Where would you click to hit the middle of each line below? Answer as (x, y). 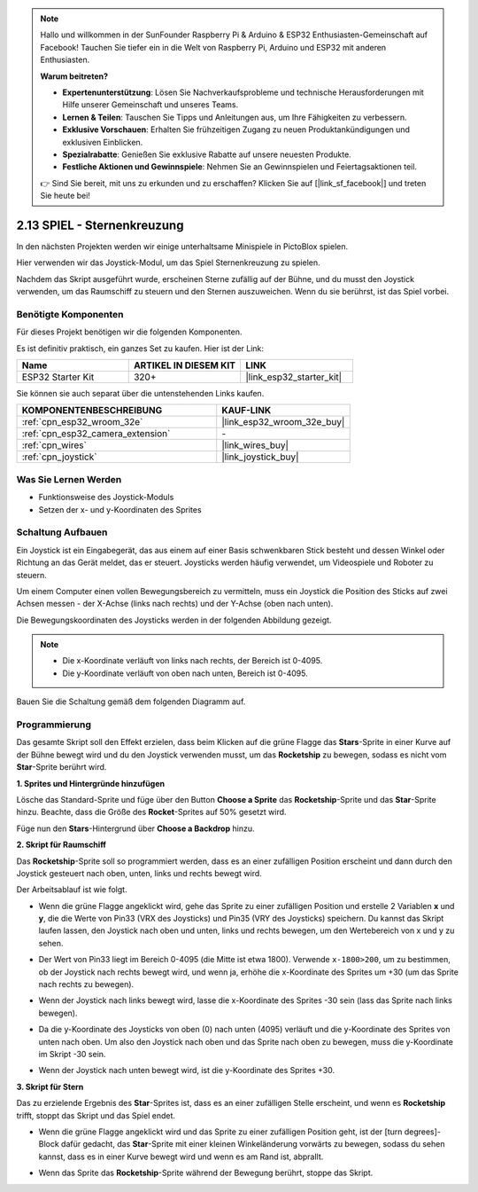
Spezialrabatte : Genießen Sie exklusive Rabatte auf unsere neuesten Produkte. (207, 154)
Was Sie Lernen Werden (69, 479)
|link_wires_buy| (255, 445)
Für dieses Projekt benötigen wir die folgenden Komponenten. (129, 332)
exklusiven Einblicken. (103, 142)
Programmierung (54, 725)
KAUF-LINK (247, 411)
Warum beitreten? (74, 76)
